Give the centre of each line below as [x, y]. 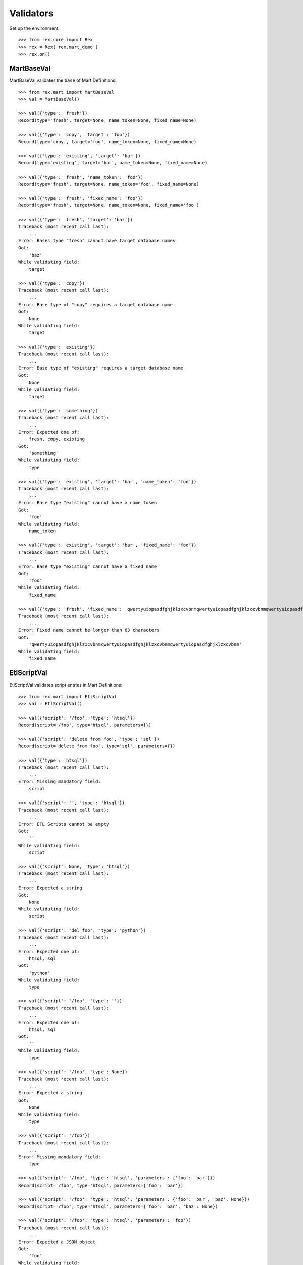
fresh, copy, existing [57, 439]
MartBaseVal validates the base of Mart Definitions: [63, 80]
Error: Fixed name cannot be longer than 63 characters [89, 630]
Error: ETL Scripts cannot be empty [64, 824]
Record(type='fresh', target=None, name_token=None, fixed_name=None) [108, 120]
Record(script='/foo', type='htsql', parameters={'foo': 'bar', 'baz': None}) [118, 1206]
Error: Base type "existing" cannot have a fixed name [88, 566]
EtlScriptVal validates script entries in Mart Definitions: [66, 685]
